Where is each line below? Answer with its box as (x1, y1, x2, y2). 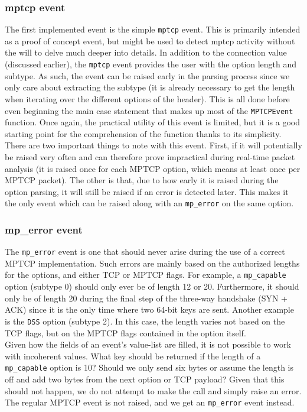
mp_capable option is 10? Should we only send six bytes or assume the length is (5, 361, 294, 374)
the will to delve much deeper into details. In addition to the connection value (5, 46, 287, 59)
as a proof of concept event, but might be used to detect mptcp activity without (5, 34, 295, 47)
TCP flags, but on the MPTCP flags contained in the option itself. (5, 326, 246, 339)
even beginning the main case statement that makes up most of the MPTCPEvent (5, 104, 293, 116)
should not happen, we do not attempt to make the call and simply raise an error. (5, 384, 302, 397)
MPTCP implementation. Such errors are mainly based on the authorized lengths (5, 257, 300, 269)
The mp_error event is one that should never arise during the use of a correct (5, 245, 285, 258)
